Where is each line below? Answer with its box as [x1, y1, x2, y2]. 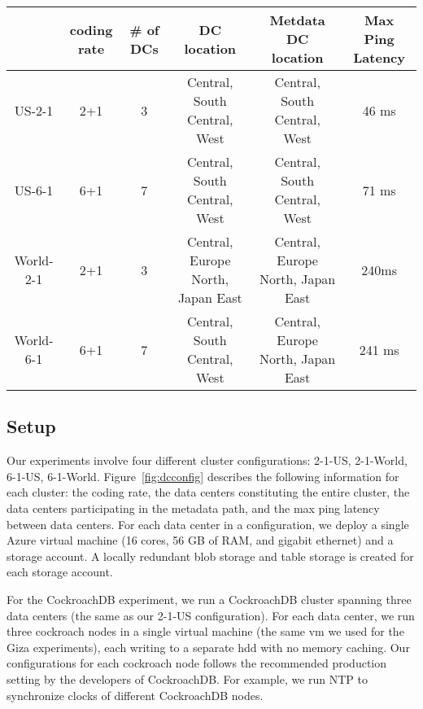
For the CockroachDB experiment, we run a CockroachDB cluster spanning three [7, 590, 412, 607]
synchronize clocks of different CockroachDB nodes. [7, 686, 264, 703]
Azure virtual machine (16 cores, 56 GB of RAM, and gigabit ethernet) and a [7, 532, 394, 549]
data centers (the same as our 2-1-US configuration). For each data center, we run [7, 606, 415, 624]
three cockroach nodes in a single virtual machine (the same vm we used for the [7, 623, 404, 640]
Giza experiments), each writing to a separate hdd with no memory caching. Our [7, 638, 410, 655]
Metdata [269, 11, 325, 29]
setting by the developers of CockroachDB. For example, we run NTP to [7, 670, 368, 687]
